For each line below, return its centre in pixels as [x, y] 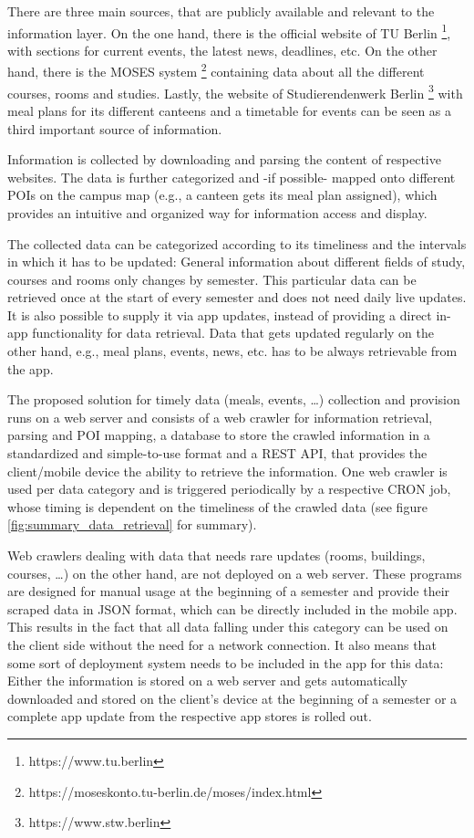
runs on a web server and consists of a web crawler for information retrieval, [220, 417]
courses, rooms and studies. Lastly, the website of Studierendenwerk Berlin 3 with [235, 91]
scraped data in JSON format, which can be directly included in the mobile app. [232, 608]
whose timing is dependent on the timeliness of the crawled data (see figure [217, 506]
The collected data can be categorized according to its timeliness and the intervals [237, 243]
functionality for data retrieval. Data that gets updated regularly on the [233, 333]
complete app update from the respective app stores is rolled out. [190, 716]
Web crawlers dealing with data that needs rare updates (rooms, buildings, [216, 555]
